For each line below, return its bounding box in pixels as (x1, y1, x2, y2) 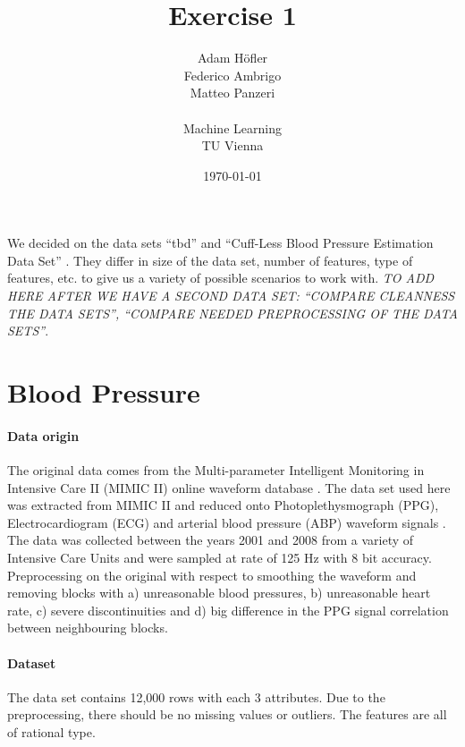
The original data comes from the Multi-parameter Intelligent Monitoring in (7, 461, 425, 480)
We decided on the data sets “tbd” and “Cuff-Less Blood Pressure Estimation (7, 233, 434, 252)
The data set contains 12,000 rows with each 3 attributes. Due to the (7, 687, 385, 706)
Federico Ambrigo (183, 65, 282, 84)
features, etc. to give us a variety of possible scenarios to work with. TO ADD (7, 268, 435, 287)
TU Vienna (201, 136, 264, 155)
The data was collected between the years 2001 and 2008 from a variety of (7, 531, 414, 549)
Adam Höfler (197, 48, 268, 67)
